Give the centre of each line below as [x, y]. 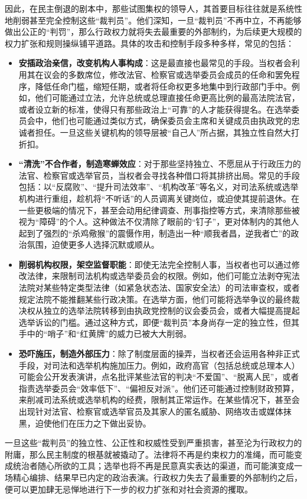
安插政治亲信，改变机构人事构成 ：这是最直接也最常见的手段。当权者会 [155, 63]
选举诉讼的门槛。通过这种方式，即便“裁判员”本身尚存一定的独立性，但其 [159, 322]
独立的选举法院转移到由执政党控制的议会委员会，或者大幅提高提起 [172, 311]
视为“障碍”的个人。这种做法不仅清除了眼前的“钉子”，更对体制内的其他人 [159, 221]
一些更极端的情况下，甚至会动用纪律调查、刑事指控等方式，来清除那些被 [159, 210]
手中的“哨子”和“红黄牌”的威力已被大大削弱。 [105, 334]
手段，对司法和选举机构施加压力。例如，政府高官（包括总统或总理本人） [159, 365]
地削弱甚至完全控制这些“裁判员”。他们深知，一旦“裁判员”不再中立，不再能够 [153, 20]
